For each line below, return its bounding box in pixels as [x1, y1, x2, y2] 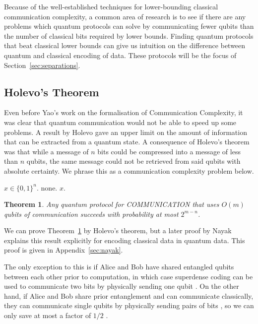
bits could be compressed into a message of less [97, 146, 241, 156]
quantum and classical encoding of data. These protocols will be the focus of [4, 50, 237, 60]
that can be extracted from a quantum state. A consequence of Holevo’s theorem [4, 136, 250, 147]
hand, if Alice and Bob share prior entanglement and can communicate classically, [4, 290, 254, 301]
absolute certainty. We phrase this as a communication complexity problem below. [4, 165, 254, 176]
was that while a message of [4, 146, 89, 156]
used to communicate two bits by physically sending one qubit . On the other [4, 281, 239, 291]
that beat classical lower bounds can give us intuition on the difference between [4, 40, 246, 51]
